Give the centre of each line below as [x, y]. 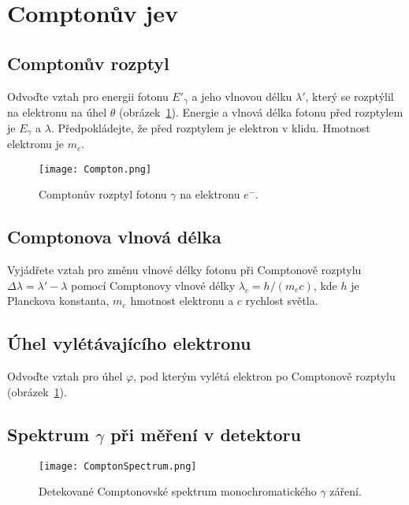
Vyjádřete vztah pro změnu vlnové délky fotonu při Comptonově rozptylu [184, 270]
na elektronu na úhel [57, 112]
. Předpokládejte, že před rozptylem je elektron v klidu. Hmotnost [210, 127]
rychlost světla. [282, 301]
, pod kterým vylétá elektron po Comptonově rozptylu [264, 376]
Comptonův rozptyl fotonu [103, 194]
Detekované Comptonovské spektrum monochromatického [178, 491]
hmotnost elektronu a [182, 301]
